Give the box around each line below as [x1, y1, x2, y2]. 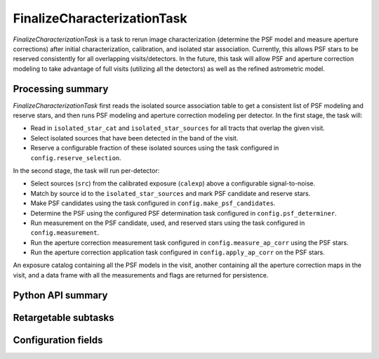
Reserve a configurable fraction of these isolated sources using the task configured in [30, 144, 279, 152]
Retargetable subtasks [13, 311, 115, 323]
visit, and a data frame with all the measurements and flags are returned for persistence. [13, 270, 269, 279]
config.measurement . [30, 228, 100, 237]
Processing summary [13, 83, 109, 95]
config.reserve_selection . [30, 153, 122, 162]
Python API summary [13, 289, 108, 301]
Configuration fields [13, 334, 103, 346]
